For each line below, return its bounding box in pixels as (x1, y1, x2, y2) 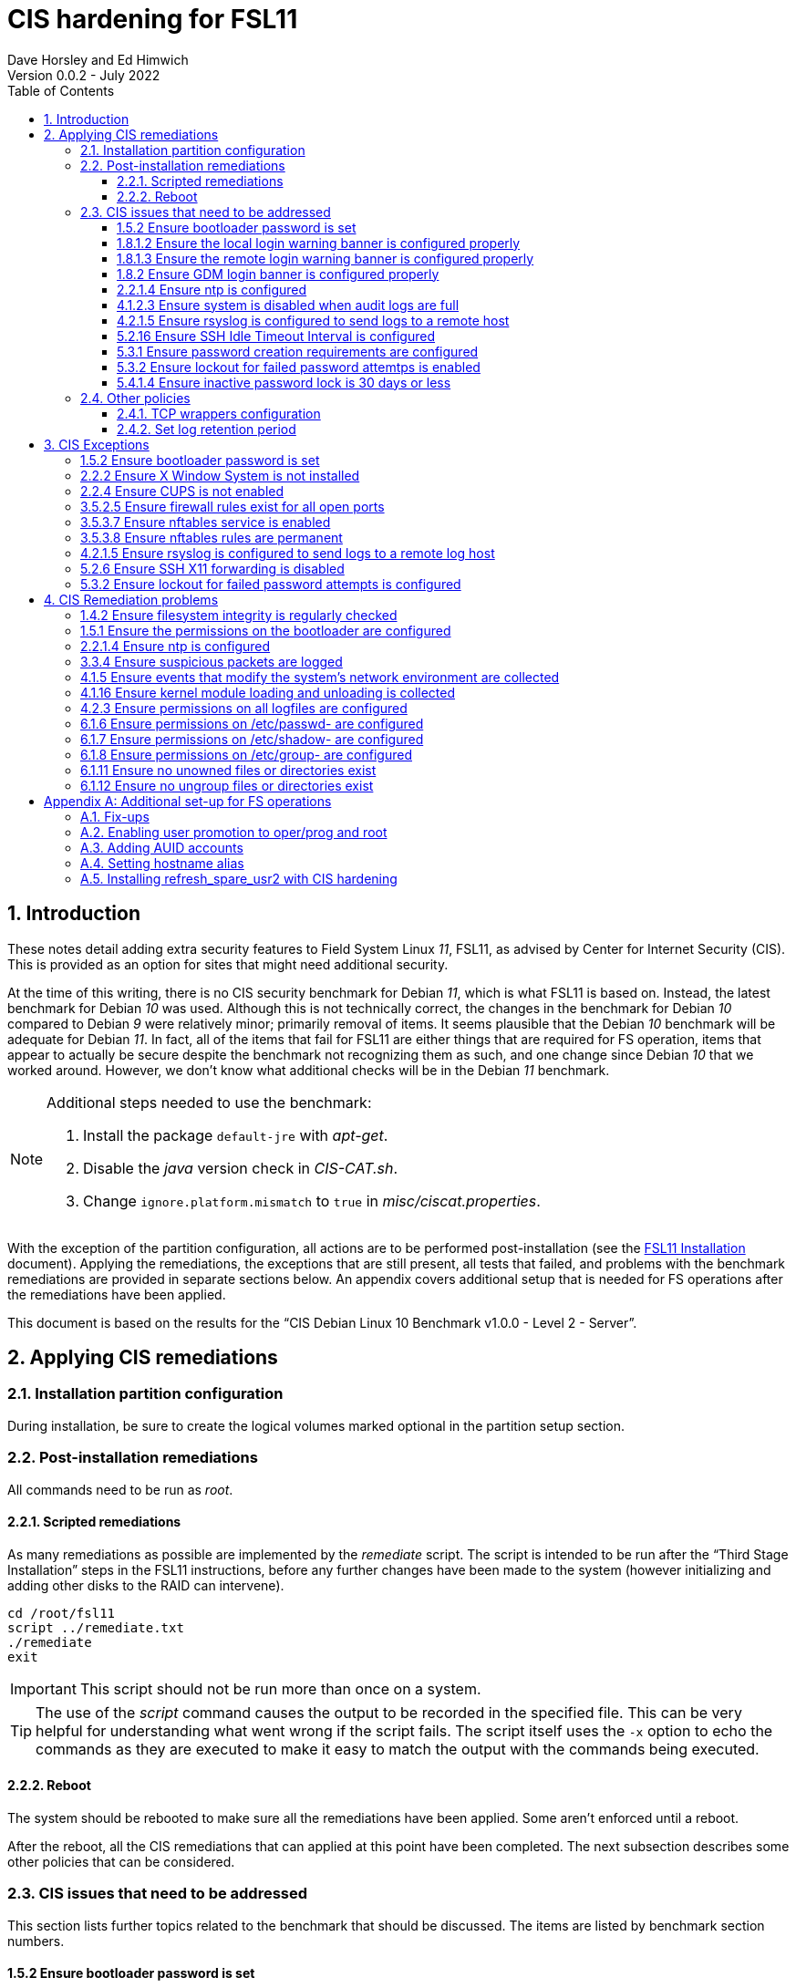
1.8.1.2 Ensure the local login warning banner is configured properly (117, 234, 521, 251)
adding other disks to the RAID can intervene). (7, 1577, 284, 1593)
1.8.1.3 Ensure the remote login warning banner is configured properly (117, 250, 534, 266)
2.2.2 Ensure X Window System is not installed (80, 467, 360, 483)
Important (10, 1679, 77, 1698)
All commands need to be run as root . (7, 1481, 233, 1497)
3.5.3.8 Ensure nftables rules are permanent (80, 529, 343, 545)
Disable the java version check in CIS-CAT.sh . (83, 1158, 398, 1177)
